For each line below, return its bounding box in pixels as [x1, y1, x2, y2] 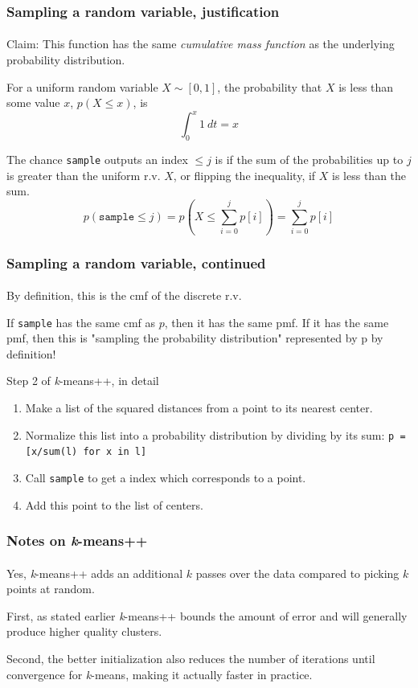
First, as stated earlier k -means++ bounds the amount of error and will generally [6, 607, 408, 624]
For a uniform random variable [6, 78, 158, 95]
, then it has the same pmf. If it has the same [164, 313, 389, 330]
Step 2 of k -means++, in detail [6, 372, 159, 389]
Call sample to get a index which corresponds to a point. [25, 469, 306, 485]
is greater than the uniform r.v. [6, 166, 161, 183]
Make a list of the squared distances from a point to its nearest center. [25, 399, 373, 416]
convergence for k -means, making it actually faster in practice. [6, 665, 313, 682]
